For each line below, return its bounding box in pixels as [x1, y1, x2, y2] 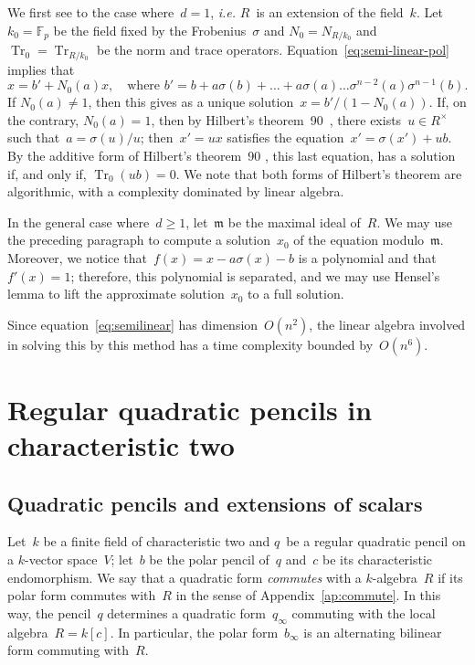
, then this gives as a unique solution [88, 92, 294, 111]
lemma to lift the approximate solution [7, 284, 225, 303]
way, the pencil [7, 603, 91, 622]
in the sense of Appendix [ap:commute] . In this [175, 586, 441, 605]
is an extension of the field [256, 3, 404, 21]
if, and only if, [7, 164, 87, 183]
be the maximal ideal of [227, 212, 361, 231]
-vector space [24, 550, 98, 569]
